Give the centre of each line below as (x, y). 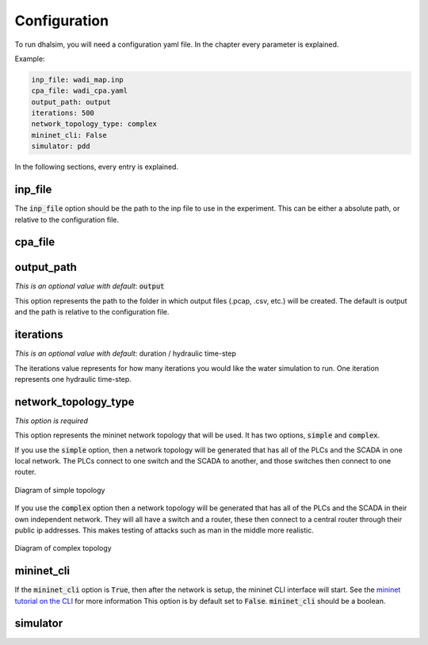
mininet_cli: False (69, 135)
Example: (30, 59)
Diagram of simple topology (60, 490)
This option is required (52, 421)
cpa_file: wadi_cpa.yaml (80, 91)
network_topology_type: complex (94, 124)
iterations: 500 (63, 113)
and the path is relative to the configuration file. (92, 312)
